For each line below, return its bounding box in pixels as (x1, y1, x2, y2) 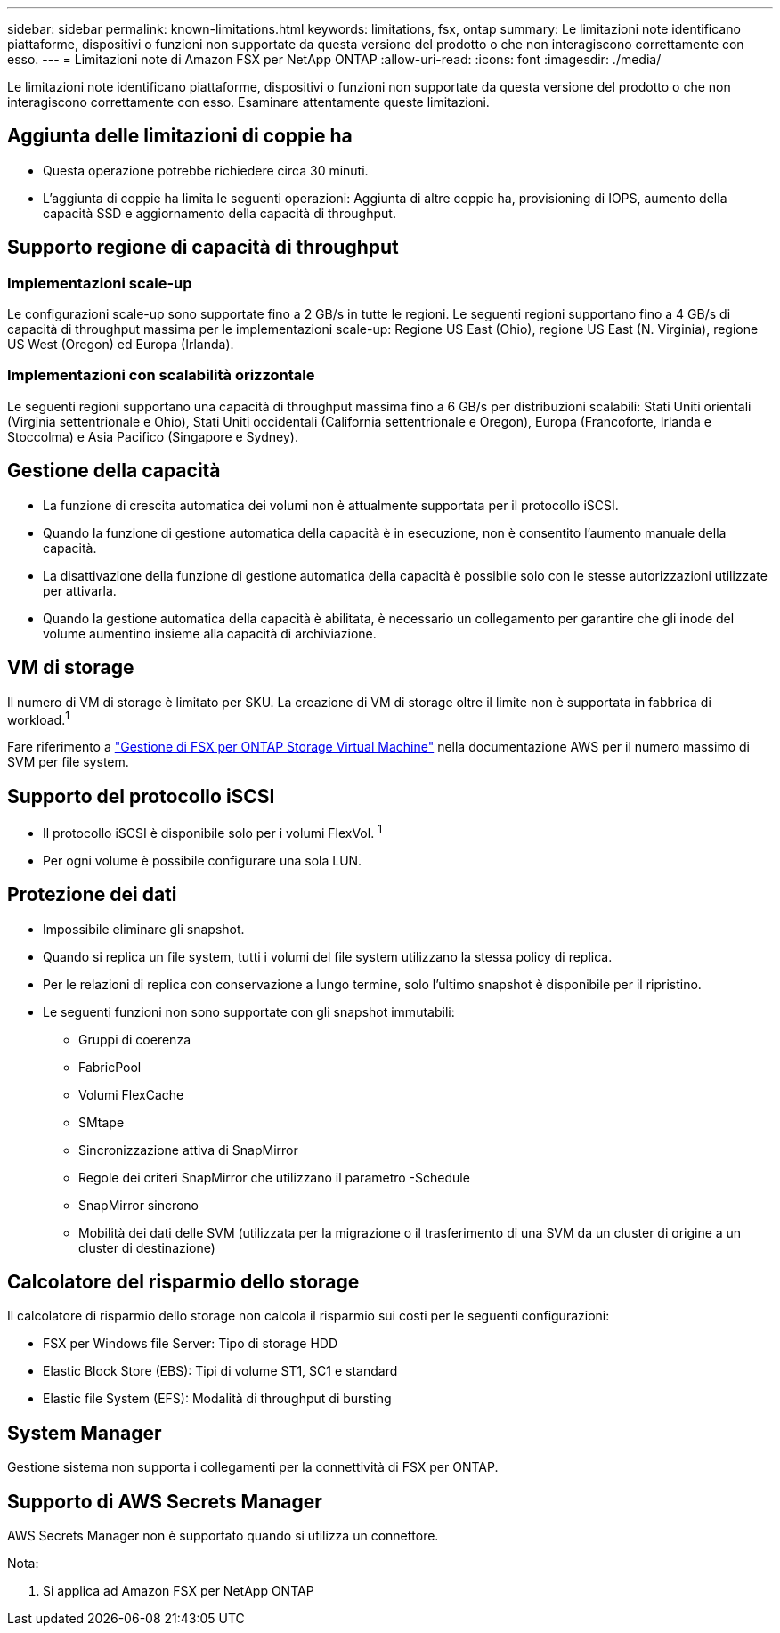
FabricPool (78, 1059, 142, 1075)
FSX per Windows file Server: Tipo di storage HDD (43, 1336, 338, 1352)
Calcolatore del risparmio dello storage (7, 1270, 360, 1293)
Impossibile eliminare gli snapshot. (43, 921, 245, 937)
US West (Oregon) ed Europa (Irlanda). (7, 337, 234, 353)
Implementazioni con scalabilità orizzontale (7, 366, 315, 385)
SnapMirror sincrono (78, 1197, 199, 1213)
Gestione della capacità (7, 459, 221, 483)
